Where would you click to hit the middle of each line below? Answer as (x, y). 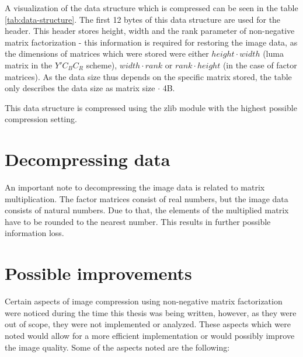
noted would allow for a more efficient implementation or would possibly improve (150, 335)
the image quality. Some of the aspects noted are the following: (117, 347)
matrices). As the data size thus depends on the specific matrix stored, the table (148, 76)
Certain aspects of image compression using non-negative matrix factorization (144, 301)
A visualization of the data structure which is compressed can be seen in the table (151, 8)
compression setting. (41, 119)
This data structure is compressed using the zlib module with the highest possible (151, 107)
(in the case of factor (260, 65)
